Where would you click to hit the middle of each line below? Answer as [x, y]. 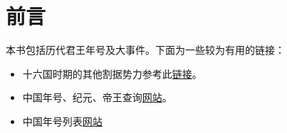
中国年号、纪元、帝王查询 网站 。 [97, 97]
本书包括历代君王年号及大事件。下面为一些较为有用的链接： [145, 50]
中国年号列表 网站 [62, 121]
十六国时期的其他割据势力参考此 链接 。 [112, 73]
